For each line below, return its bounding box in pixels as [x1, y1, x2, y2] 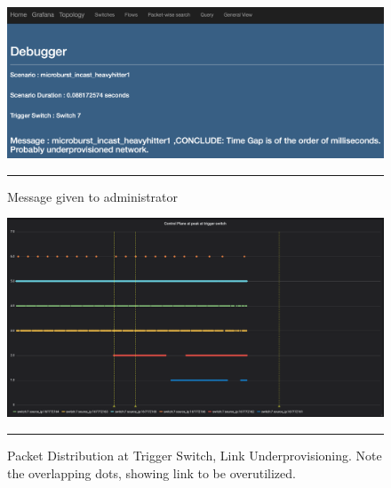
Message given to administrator [7, 187, 179, 205]
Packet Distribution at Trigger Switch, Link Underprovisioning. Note [7, 445, 382, 464]
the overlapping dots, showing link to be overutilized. [7, 463, 296, 482]
